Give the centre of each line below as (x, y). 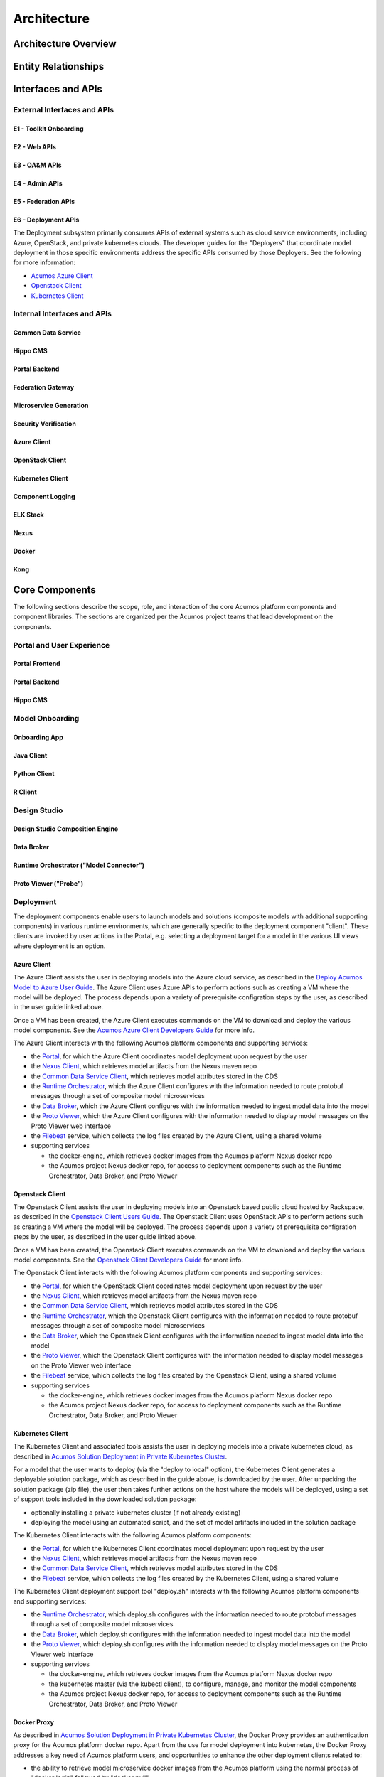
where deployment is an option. (59, 946)
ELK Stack (28, 515)
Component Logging (44, 497)
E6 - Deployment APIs (46, 220)
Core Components (54, 590)
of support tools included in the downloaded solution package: (105, 1499)
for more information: (44, 262)
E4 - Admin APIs (38, 183)
